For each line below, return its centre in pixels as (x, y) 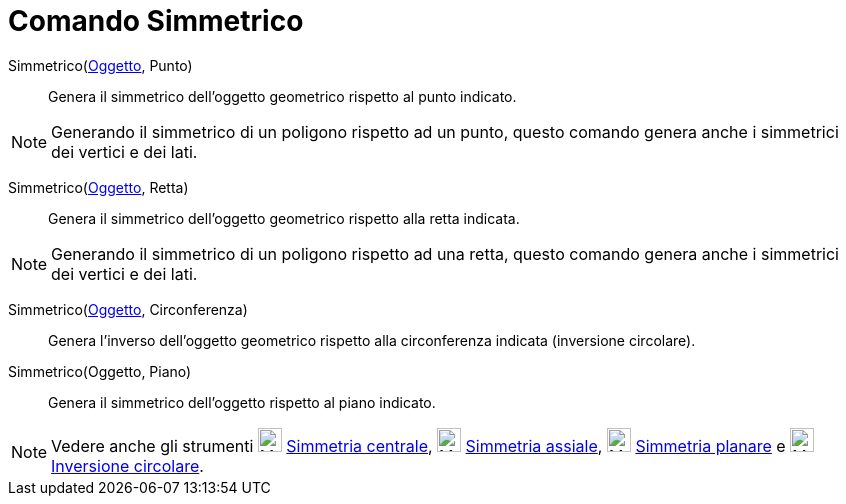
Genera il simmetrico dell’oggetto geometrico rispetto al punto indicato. (282, 96)
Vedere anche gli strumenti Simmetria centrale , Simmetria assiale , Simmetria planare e (418, 445)
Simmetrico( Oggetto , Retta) (98, 187)
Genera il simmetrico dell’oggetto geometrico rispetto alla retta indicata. (284, 218)
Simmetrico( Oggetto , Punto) (100, 65)
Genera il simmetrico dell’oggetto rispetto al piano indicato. (242, 402)
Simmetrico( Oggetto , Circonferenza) (128, 309)
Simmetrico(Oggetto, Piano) (100, 371)
